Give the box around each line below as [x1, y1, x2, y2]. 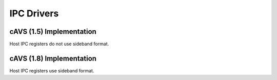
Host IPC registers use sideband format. [9, 67, 94, 74]
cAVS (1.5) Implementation [9, 27, 97, 36]
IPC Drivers [9, 8, 59, 19]
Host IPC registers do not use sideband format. [9, 41, 109, 47]
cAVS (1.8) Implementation [9, 54, 97, 63]
